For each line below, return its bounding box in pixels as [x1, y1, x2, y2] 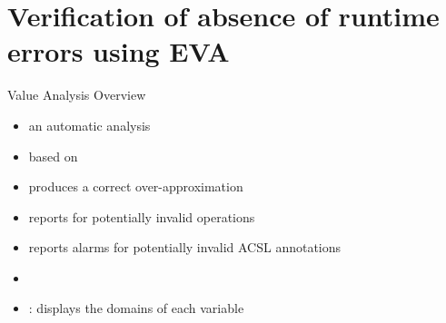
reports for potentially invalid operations [28, 207, 255, 226]
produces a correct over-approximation [28, 177, 243, 196]
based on [28, 146, 78, 165]
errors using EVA [7, 33, 230, 70]
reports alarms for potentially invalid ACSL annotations [28, 238, 342, 257]
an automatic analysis [28, 115, 151, 134]
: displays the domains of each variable [28, 299, 244, 318]
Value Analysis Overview [7, 85, 146, 104]
